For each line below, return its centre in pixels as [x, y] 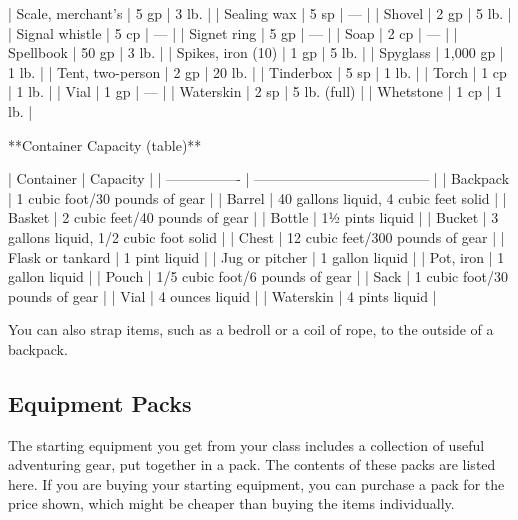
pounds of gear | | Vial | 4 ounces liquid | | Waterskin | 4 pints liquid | [222, 295]
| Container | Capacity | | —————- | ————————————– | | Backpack [259, 178]
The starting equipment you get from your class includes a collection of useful [246, 444]
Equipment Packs [100, 402]
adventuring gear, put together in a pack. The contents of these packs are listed [252, 464]
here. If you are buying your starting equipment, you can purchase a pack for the [256, 483]
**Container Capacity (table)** [105, 144]
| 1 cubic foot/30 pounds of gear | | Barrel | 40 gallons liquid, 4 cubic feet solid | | [257, 197]
